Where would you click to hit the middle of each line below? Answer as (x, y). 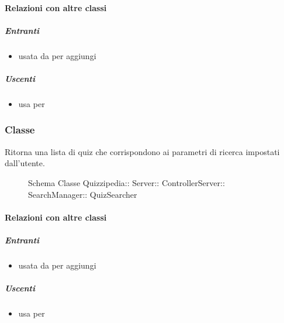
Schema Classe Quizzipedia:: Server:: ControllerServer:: (127, 182)
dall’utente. (25, 163)
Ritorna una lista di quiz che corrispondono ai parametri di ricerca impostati (142, 151)
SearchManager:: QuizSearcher (83, 194)
